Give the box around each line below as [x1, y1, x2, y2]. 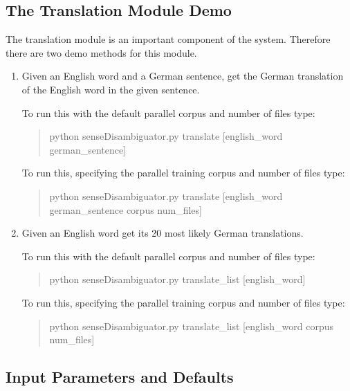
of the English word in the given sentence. [21, 82, 200, 96]
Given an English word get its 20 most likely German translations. [21, 226, 304, 240]
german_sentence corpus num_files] [49, 202, 202, 217]
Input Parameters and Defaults [6, 366, 234, 388]
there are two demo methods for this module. [6, 45, 197, 60]
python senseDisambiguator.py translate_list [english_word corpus [49, 318, 334, 333]
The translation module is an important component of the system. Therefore [6, 32, 331, 46]
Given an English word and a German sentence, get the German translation [21, 69, 344, 83]
